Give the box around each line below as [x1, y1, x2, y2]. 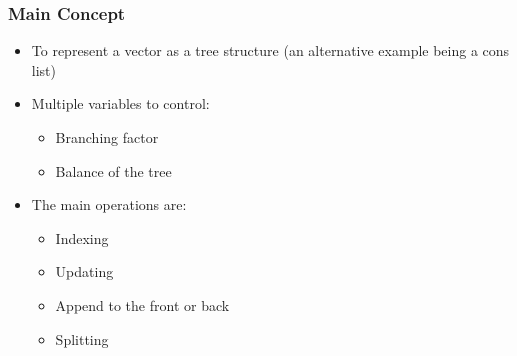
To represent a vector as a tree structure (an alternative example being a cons [31, 40, 510, 61]
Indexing [55, 227, 109, 248]
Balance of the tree [55, 160, 172, 181]
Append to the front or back [55, 294, 230, 315]
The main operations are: [31, 194, 187, 215]
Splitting [55, 328, 109, 349]
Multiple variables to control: [31, 93, 210, 114]
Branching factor [55, 127, 159, 147]
